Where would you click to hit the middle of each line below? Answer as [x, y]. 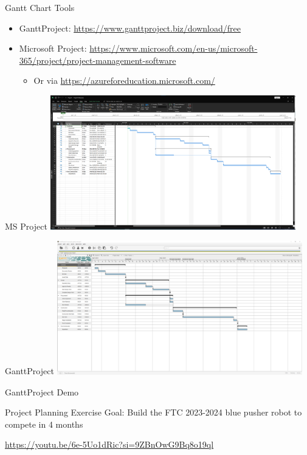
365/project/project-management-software [98, 60]
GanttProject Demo [42, 392]
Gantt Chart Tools [40, 7]
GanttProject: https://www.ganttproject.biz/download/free [130, 28]
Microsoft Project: [53, 48]
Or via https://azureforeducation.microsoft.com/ [124, 80]
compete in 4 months [44, 424]
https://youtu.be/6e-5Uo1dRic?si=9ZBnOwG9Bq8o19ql [109, 444]
